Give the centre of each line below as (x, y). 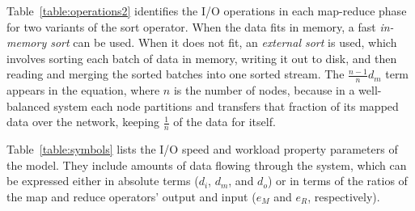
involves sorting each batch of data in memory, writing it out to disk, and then (202, 58)
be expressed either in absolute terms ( (103, 181)
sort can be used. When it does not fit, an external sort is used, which (224, 42)
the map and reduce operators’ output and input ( (131, 196)
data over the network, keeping (83, 122)
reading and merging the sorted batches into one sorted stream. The (176, 74)
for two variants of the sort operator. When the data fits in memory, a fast (191, 26)
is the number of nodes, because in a (264, 90)
